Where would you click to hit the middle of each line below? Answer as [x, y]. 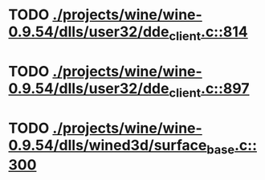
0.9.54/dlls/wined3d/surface [108, 145]
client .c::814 [208, 33]
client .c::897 [209, 90]
